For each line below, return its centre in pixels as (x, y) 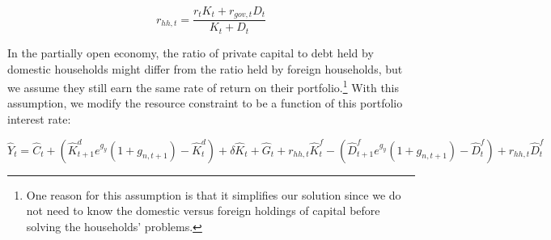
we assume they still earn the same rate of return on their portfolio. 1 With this (203, 86)
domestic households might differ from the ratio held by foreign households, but (205, 68)
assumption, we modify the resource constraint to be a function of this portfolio (205, 103)
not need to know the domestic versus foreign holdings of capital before (203, 211)
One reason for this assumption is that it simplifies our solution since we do (214, 194)
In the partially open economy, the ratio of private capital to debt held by (191, 52)
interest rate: (39, 118)
